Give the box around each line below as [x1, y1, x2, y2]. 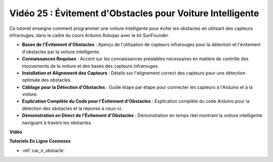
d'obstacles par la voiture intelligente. [22, 49, 101, 55]
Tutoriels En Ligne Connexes [9, 138, 71, 144]
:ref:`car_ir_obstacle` [22, 147, 65, 153]
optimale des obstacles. [22, 77, 72, 83]
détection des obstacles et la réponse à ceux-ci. [22, 105, 122, 111]
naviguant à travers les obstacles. [22, 119, 93, 126]
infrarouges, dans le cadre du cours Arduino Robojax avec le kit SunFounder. [9, 32, 169, 38]
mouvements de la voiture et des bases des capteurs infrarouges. [22, 63, 159, 69]
